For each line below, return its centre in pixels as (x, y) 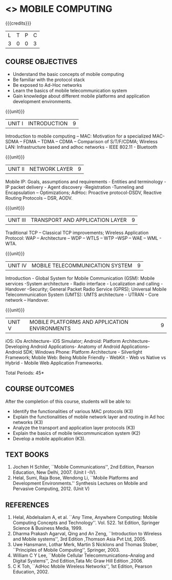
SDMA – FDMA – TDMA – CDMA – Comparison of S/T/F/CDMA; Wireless (81, 141)
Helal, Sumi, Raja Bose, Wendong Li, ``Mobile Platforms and (75, 478)
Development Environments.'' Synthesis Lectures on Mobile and (80, 484)
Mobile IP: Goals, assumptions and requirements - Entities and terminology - (86, 181)
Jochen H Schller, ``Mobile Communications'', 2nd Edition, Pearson (83, 467)
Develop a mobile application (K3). (49, 438)
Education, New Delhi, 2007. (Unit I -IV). (55, 472)
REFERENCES (27, 505)
